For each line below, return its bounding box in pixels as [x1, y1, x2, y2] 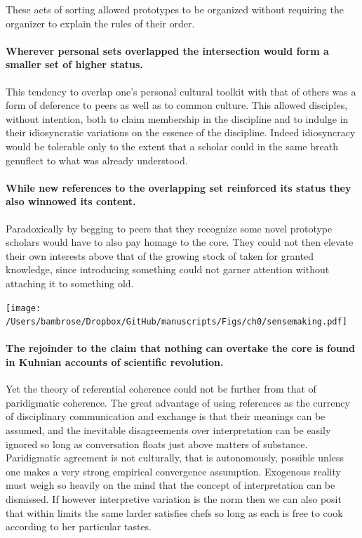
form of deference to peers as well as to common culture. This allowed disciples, [6, 98, 348, 112]
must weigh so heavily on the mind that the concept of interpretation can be [6, 478, 335, 492]
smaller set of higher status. [6, 57, 143, 72]
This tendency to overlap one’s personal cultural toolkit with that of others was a [6, 84, 356, 98]
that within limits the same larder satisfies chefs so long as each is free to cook [6, 505, 343, 520]
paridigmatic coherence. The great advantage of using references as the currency [6, 395, 350, 409]
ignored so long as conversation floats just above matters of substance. [6, 436, 308, 451]
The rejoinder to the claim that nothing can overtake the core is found [6, 341, 355, 355]
